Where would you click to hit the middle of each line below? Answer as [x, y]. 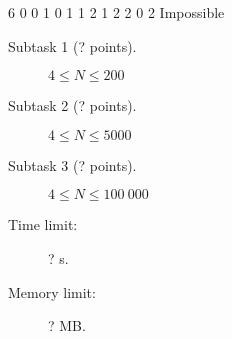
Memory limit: [52, 291]
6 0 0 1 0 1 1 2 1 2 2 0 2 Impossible [116, 12]
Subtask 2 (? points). [72, 105]
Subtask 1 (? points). [72, 45]
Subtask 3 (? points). [72, 164]
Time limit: [43, 224]
